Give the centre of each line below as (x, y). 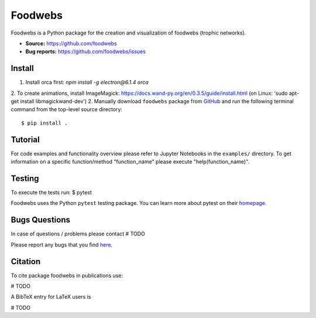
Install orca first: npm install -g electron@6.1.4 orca (87, 83)
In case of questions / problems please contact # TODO (78, 234)
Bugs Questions (40, 220)
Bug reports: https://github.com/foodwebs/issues (86, 52)
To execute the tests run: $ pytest (51, 192)
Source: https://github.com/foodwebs (71, 43)
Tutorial (25, 140)
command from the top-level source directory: (67, 110)
